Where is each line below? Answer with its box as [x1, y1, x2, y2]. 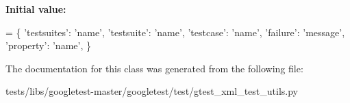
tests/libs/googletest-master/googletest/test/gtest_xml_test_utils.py [5, 84, 298, 98]
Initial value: [5, 2, 66, 16]
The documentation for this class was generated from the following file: [5, 61, 303, 75]
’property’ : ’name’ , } [5, 38, 91, 53]
